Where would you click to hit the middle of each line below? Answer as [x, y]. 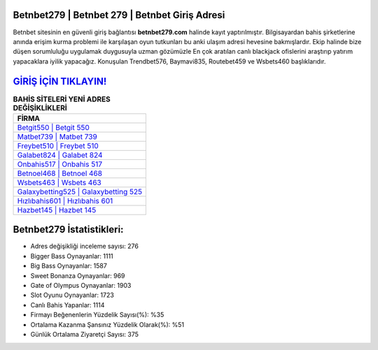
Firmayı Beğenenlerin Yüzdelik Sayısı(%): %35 [97, 315]
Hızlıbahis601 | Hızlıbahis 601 [65, 200]
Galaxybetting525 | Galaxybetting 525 [80, 191]
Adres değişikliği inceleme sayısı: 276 [85, 246]
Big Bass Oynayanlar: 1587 [69, 266]
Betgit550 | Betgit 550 [54, 127]
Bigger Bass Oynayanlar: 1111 [72, 256]
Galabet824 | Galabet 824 [60, 155]
